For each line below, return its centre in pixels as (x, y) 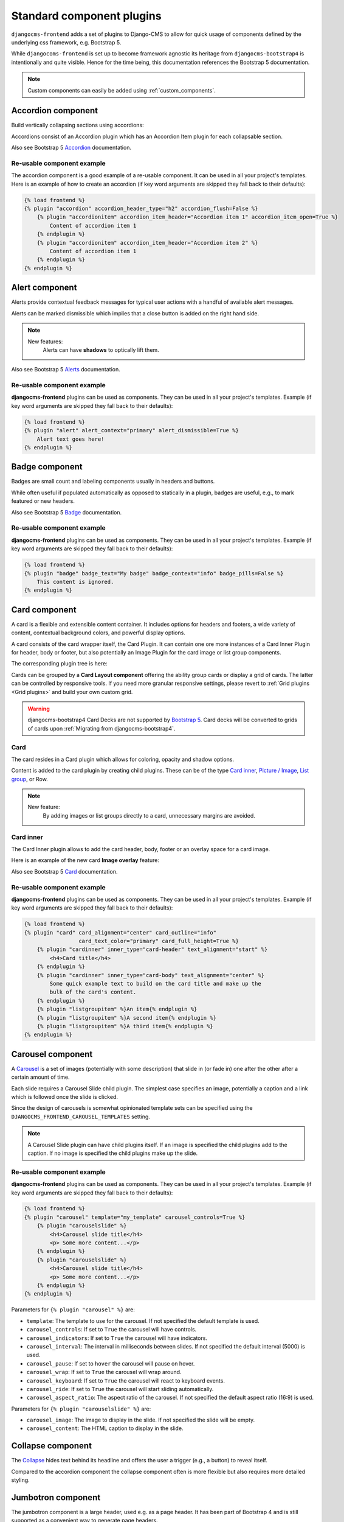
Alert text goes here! (71, 439)
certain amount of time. (40, 1077)
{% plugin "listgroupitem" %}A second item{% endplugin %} (127, 1018)
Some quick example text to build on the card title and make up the (155, 984)
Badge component (47, 467)
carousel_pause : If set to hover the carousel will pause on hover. (111, 1363)
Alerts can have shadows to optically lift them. (101, 349)
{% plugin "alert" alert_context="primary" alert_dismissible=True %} (132, 430)
